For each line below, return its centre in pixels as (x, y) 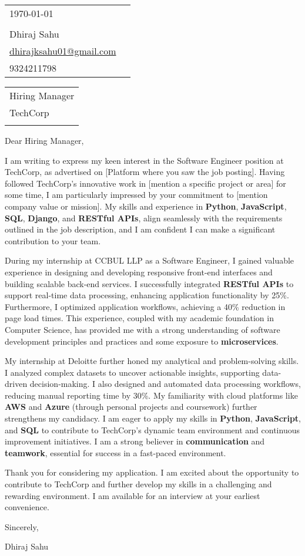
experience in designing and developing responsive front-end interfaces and (139, 272)
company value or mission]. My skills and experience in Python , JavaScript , (146, 206)
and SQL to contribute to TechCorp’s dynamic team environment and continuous (152, 429)
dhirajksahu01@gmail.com (63, 51)
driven (16, 384)
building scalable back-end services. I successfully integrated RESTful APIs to (149, 283)
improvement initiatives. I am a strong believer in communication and (135, 441)
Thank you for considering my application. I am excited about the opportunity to (152, 472)
